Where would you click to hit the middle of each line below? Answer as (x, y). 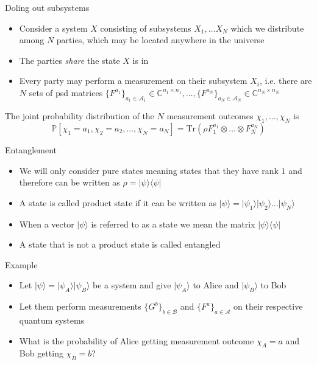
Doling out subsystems (47, 7)
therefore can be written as (69, 182)
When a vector (47, 224)
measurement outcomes (210, 116)
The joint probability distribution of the (80, 116)
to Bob (273, 285)
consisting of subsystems (146, 28)
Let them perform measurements (80, 306)
